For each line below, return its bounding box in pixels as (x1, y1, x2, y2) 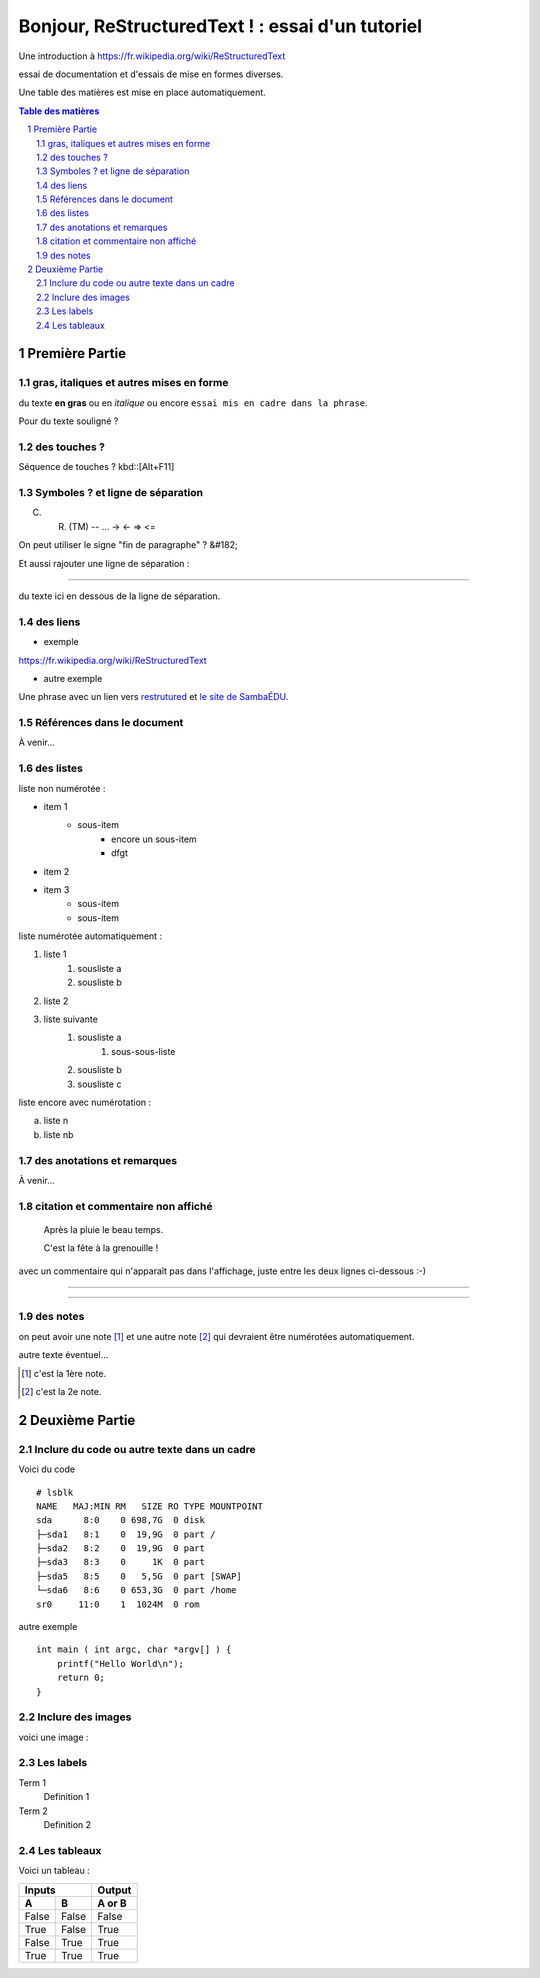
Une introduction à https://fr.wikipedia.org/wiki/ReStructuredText (18, 50, 286, 62)
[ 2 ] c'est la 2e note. (21, 1385, 102, 1397)
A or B (97, 1896, 127, 1910)
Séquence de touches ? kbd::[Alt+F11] (18, 461, 175, 473)
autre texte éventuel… (18, 1349, 109, 1361)
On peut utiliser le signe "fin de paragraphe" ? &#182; (18, 539, 239, 551)
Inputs (24, 1883, 56, 1897)
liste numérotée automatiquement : (18, 930, 163, 942)
